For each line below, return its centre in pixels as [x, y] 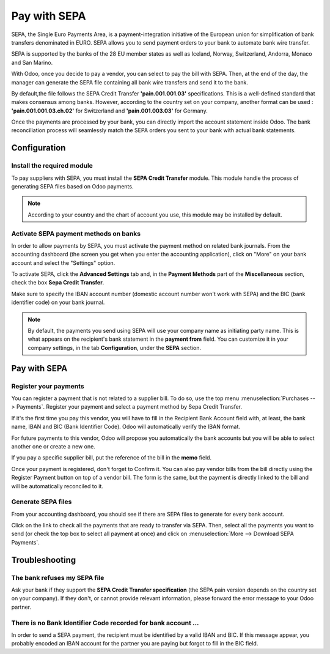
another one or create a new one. [53, 446]
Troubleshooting [44, 560]
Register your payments [48, 386]
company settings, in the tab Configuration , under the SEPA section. [115, 347]
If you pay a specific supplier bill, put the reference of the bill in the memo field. [112, 458]
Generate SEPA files [42, 502]
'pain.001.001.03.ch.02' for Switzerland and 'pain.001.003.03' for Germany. [109, 111]
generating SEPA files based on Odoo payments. [72, 186]
